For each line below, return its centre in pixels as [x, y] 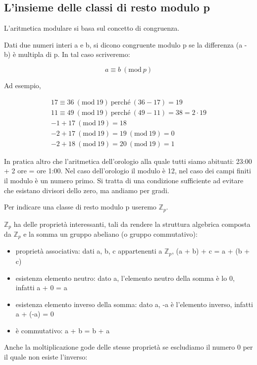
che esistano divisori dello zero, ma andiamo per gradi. [87, 190]
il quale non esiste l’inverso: [46, 357]
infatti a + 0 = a [41, 287]
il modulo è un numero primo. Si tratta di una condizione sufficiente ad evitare [124, 180]
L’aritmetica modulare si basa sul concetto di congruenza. [92, 28]
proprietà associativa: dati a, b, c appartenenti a [89, 251]
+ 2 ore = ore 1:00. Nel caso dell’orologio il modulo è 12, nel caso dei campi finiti [128, 171]
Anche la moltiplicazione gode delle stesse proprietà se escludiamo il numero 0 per [128, 347]
